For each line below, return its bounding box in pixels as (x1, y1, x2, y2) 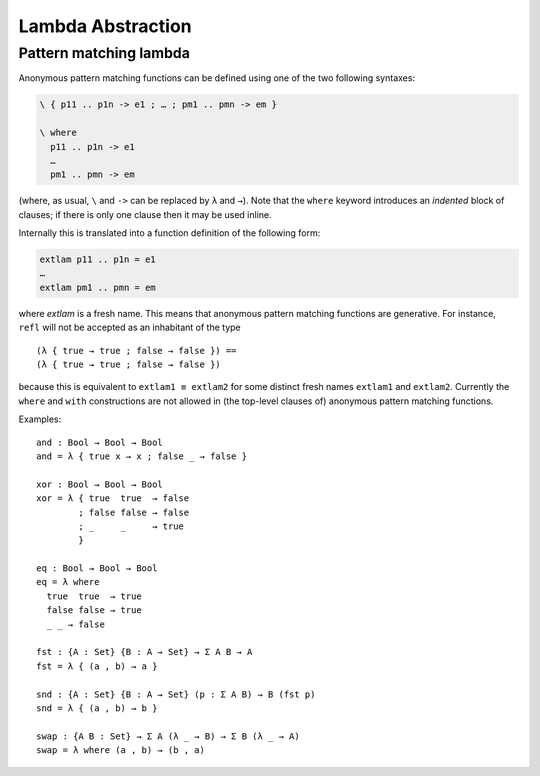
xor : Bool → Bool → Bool (36, 478, 164, 490)
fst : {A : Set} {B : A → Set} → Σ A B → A (36, 646, 253, 658)
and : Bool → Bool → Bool (36, 436, 164, 448)
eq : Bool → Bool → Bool (36, 563, 158, 574)
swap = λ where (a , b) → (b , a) (36, 745, 205, 756)
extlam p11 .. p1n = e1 (39, 254, 157, 265)
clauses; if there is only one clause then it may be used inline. (18, 208, 272, 220)
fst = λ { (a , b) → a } (36, 660, 158, 672)
